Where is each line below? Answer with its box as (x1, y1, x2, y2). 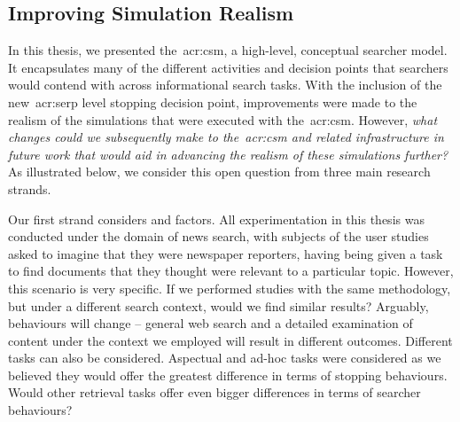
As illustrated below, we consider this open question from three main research (8, 162, 431, 181)
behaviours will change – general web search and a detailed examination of (8, 314, 413, 332)
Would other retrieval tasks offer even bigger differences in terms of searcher (8, 383, 421, 402)
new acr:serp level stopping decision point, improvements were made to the (8, 92, 417, 111)
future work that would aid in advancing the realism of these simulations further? (8, 145, 448, 163)
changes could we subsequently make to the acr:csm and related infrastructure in (8, 128, 444, 146)
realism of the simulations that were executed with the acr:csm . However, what (8, 110, 438, 129)
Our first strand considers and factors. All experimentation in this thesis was (8, 209, 425, 228)
